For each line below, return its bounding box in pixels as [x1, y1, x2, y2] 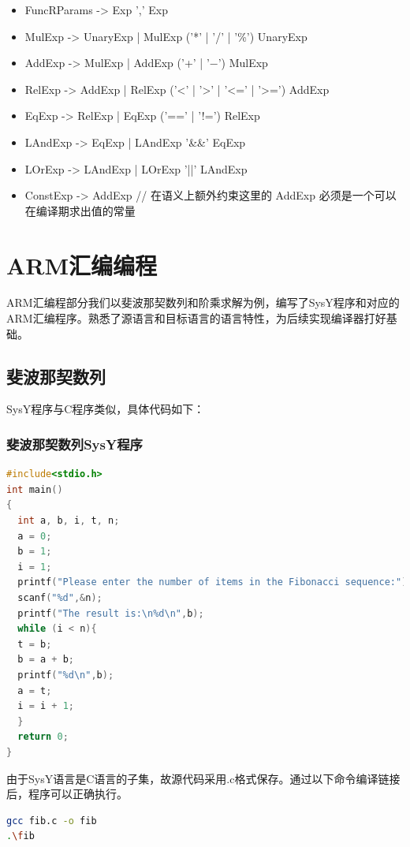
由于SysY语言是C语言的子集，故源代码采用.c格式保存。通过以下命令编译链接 [6, 770, 401, 786]
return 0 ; [17, 731, 69, 743]
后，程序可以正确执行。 [6, 785, 128, 802]
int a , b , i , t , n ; [17, 515, 120, 527]
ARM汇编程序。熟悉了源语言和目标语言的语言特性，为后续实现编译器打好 [6, 310, 386, 326]
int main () [6, 483, 63, 495]
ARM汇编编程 [6, 248, 158, 281]
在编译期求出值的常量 [24, 202, 136, 218]
